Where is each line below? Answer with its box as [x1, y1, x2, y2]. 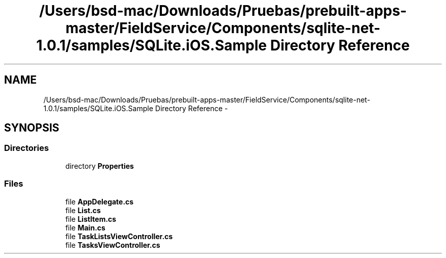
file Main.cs [65, 223, 105, 232]
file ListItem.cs [65, 214, 117, 223]
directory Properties [65, 161, 134, 170]
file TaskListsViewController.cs [65, 231, 173, 241]
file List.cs [65, 205, 101, 215]
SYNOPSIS [4, 121, 60, 135]
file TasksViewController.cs [65, 240, 160, 249]
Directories [4, 143, 49, 153]
